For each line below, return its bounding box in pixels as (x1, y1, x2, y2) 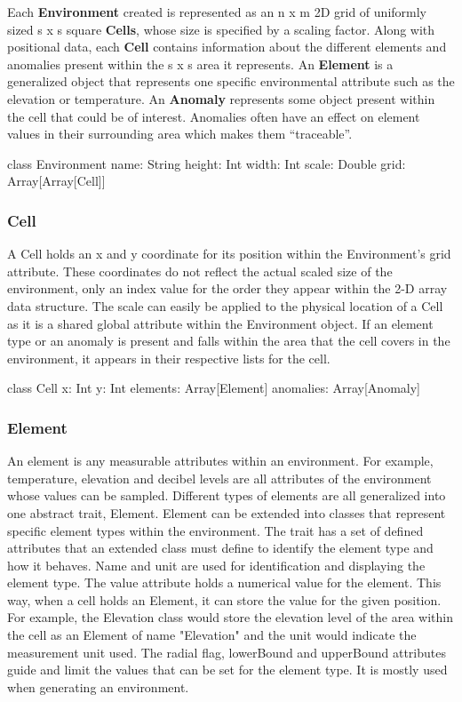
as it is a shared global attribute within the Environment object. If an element (7, 314, 434, 332)
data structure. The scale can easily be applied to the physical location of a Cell (7, 296, 443, 315)
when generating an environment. (7, 677, 189, 696)
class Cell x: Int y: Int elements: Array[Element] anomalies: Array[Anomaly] (7, 379, 420, 397)
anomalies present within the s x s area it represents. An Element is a (7, 54, 394, 73)
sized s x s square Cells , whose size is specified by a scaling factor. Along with (7, 20, 435, 38)
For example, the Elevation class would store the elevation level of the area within (7, 608, 453, 626)
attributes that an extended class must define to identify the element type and (7, 538, 434, 557)
